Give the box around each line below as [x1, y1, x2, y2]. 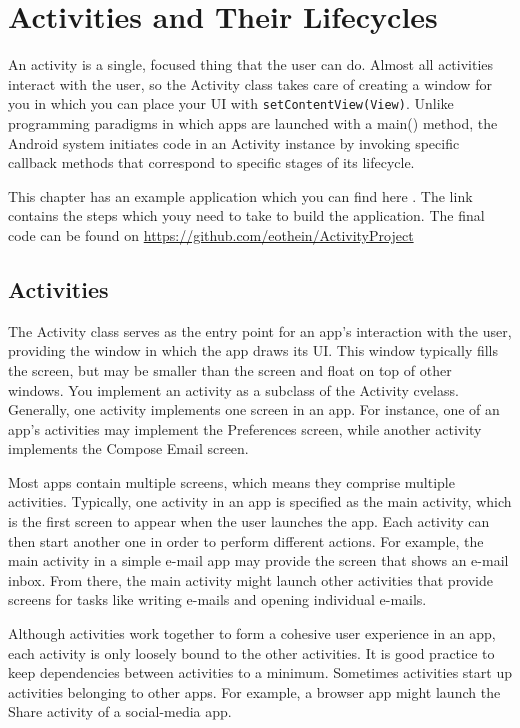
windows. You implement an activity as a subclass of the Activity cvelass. [8, 379, 459, 400]
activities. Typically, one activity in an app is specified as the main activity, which [8, 491, 512, 512]
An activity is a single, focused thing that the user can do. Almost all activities [8, 54, 494, 75]
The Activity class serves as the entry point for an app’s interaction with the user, [8, 320, 512, 341]
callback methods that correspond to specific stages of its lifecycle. [8, 152, 415, 173]
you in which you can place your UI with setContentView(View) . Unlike [8, 93, 454, 114]
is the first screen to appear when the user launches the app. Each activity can [8, 511, 490, 532]
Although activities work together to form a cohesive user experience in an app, [8, 623, 496, 644]
